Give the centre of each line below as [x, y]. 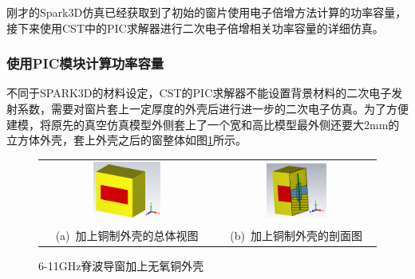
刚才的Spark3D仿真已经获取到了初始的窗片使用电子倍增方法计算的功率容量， [207, 12]
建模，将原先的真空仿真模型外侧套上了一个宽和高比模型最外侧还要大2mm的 [203, 124]
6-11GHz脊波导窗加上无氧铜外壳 [121, 266]
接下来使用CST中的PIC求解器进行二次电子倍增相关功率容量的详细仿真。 [195, 28]
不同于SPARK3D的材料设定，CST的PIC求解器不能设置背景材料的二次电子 [199, 93]
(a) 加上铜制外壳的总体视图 [127, 235]
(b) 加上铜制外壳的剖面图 [296, 235]
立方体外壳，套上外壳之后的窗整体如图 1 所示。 [126, 140]
